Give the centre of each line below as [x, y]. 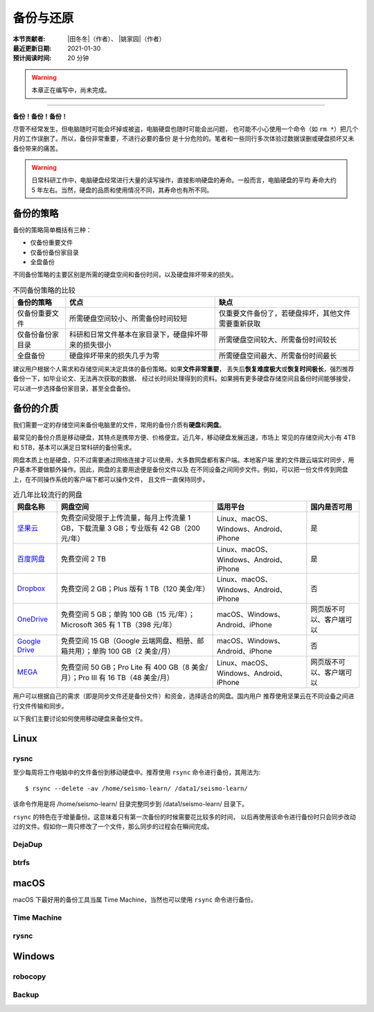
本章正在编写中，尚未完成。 [71, 90]
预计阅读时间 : [32, 58]
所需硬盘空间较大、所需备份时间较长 [278, 340]
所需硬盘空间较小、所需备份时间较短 [128, 319]
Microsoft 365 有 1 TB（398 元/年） [119, 625]
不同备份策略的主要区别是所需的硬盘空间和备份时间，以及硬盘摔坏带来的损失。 [125, 274]
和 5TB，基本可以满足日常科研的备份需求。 [74, 447]
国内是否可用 [331, 507]
